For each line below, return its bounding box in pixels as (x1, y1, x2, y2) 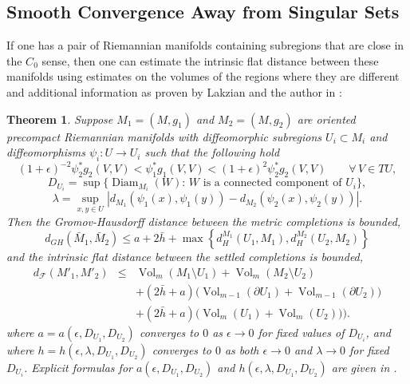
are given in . (331, 358, 397, 375)
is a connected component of (203, 177, 342, 189)
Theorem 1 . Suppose (6, 110, 113, 127)
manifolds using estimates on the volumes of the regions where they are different (6, 68, 400, 85)
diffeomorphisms (6, 144, 85, 160)
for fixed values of (258, 323, 345, 340)
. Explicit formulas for (24, 358, 132, 375)
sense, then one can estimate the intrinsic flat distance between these (41, 52, 379, 69)
